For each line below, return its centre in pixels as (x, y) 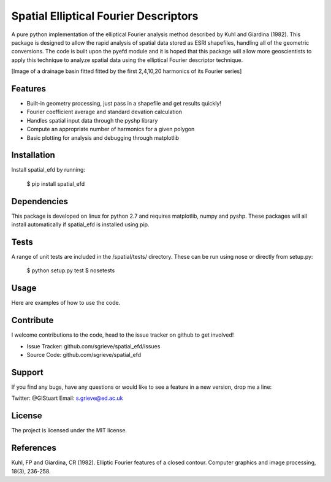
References (34, 448)
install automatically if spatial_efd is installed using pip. (80, 224)
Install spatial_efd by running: (48, 170)
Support (27, 372)
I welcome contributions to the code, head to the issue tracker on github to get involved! (123, 335)
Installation (33, 155)
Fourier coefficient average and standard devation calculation (104, 112)
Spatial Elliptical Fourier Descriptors (105, 16)
